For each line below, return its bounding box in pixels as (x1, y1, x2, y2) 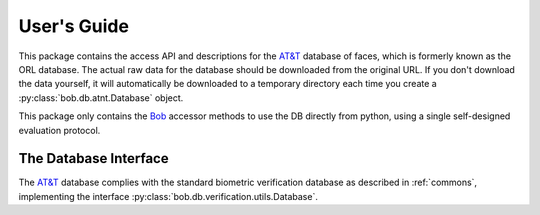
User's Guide (18, 15, 130, 37)
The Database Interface (18, 150, 169, 167)
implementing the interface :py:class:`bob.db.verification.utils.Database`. (18, 190, 319, 202)
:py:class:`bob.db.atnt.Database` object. (18, 91, 184, 104)
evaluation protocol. (18, 124, 101, 136)
